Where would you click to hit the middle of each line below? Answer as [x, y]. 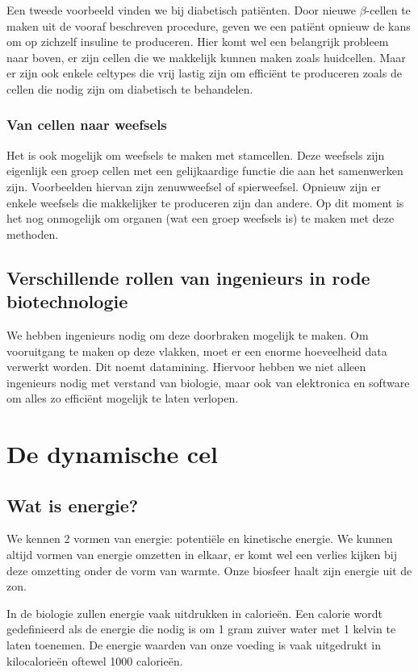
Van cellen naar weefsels [87, 125]
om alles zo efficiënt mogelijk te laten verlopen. [123, 398]
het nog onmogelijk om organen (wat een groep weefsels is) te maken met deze [201, 218]
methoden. [33, 234]
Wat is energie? [73, 505]
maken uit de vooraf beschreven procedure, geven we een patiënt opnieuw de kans [209, 25]
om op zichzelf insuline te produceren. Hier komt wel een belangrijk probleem [198, 42]
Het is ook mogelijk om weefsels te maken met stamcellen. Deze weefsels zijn [196, 154]
